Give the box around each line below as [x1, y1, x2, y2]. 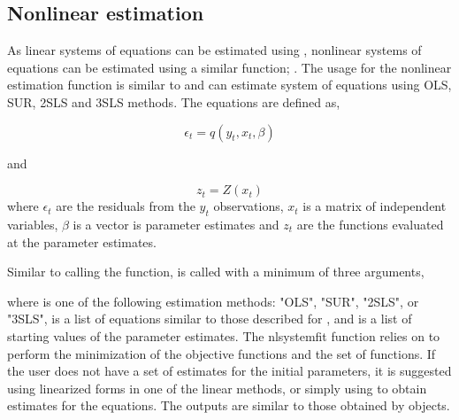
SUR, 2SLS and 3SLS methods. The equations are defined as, [7, 92, 340, 111]
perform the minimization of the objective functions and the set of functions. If [7, 344, 436, 362]
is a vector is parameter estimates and [73, 214, 279, 233]
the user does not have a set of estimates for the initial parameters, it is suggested [7, 362, 452, 380]
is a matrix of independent [302, 197, 447, 215]
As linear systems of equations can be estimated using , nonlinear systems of [7, 41, 422, 59]
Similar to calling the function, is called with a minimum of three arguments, [7, 262, 425, 281]
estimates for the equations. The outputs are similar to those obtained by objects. [7, 396, 450, 415]
